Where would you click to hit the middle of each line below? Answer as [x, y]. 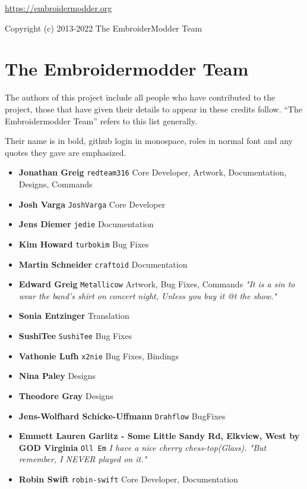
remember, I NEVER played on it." [83, 459]
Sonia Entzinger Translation [74, 316]
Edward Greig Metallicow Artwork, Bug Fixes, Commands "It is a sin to [157, 284]
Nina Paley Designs [57, 376]
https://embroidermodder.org [58, 8]
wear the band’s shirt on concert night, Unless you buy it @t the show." [148, 295]
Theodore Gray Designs [66, 395]
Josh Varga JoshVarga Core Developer [92, 204]
